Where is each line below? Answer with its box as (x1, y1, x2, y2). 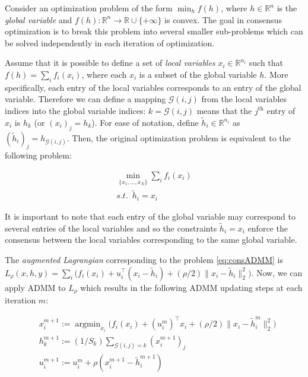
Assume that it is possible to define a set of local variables (5, 56, 215, 69)
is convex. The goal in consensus (164, 13, 282, 26)
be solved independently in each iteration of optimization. (5, 36, 215, 49)
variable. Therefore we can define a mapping (5, 93, 166, 105)
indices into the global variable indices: (5, 104, 146, 116)
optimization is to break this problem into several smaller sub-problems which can (5, 25, 303, 37)
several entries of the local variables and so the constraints (5, 221, 217, 234)
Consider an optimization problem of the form (5, 2, 173, 14)
